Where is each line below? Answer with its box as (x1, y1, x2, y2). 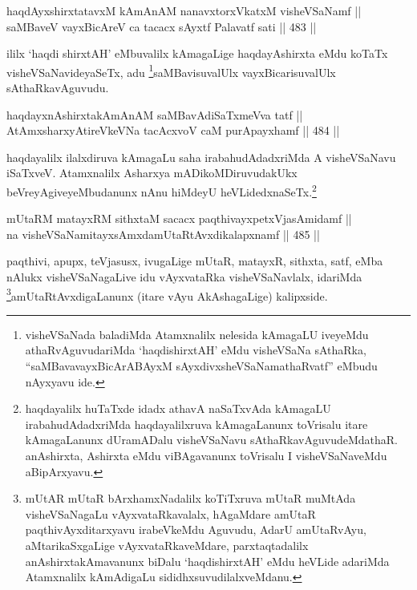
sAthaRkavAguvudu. (6, 79, 109, 96)
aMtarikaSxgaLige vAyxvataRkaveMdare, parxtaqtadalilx (25, 537, 309, 553)
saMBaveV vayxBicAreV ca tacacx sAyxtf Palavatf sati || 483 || (6, 18, 317, 34)
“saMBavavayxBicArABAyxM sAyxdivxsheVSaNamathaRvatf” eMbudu (25, 358, 378, 374)
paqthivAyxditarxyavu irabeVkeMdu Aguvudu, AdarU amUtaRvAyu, (25, 521, 366, 538)
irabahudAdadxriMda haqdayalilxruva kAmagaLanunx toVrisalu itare (25, 415, 368, 432)
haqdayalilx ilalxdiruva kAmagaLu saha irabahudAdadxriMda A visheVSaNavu (6, 148, 396, 165)
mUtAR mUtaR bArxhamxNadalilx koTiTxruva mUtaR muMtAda (25, 490, 356, 507)
